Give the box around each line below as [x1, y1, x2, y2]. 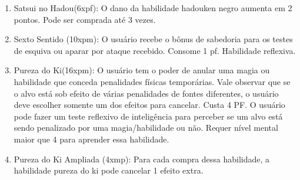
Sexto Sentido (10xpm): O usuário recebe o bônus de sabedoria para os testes [14, 33, 293, 45]
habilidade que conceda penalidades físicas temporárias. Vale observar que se [14, 75, 291, 87]
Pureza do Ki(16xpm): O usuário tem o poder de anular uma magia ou [14, 64, 270, 76]
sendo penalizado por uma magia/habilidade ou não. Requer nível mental [14, 121, 278, 134]
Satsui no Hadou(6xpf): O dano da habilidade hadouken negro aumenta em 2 [14, 2, 292, 13]
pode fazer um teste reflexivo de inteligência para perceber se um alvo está [14, 110, 283, 122]
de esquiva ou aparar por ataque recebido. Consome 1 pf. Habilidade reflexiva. [14, 44, 296, 56]
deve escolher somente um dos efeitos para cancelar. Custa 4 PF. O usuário [14, 99, 285, 111]
